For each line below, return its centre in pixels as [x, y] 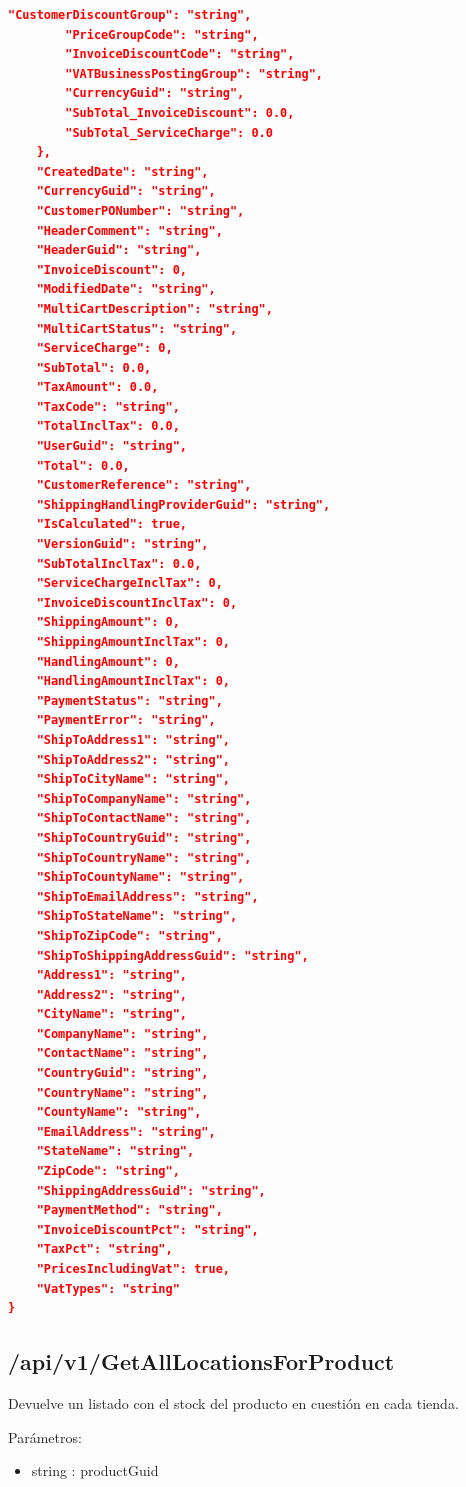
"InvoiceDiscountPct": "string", [147, 1229]
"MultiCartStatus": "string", [137, 328]
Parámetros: [45, 1436]
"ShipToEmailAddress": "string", [147, 896]
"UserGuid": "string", [111, 446]
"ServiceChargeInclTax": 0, [129, 583]
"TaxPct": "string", [104, 1249]
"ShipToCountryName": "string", [144, 857]
